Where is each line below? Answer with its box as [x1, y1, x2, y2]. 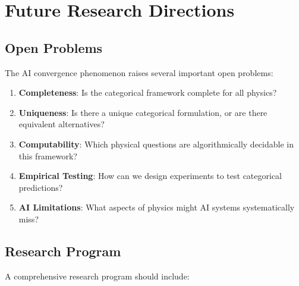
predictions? [18, 181, 63, 193]
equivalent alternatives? [18, 118, 105, 130]
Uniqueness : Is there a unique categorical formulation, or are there [18, 106, 267, 118]
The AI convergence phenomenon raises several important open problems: [5, 66, 273, 78]
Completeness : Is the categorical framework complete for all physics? [18, 86, 277, 99]
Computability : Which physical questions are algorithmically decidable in [18, 137, 294, 150]
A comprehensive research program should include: [5, 269, 190, 282]
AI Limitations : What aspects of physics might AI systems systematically [18, 201, 295, 213]
